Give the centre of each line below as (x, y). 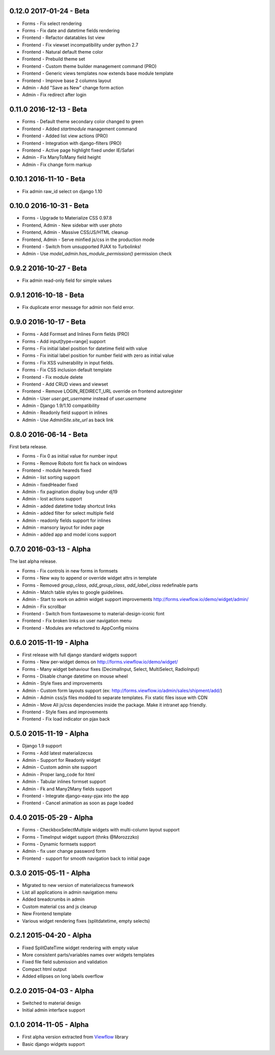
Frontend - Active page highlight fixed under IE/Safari (78, 150)
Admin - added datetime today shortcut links (69, 506)
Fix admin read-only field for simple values (67, 280)
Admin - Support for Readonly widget (61, 760)
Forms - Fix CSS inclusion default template (67, 370)
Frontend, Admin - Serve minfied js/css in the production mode (88, 239)
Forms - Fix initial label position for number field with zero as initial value (98, 355)
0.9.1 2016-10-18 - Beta (47, 295)
